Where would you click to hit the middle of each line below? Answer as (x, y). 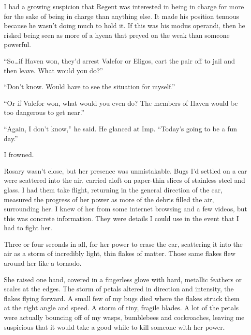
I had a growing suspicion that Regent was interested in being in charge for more (124, 6)
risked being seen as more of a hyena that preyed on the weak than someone (117, 35)
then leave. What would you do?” (53, 70)
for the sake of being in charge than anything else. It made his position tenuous (122, 16)
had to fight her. (28, 228)
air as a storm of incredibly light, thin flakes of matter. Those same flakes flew (120, 253)
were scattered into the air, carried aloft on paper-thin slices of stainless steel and (125, 180)
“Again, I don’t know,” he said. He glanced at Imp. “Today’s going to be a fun (120, 128)
